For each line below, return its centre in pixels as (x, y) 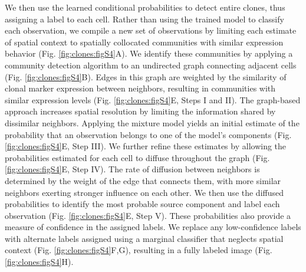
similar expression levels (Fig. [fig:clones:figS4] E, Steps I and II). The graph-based (153, 99)
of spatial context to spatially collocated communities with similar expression (144, 42)
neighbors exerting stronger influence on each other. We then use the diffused (144, 192)
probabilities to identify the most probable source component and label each (142, 204)
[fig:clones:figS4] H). (39, 262)
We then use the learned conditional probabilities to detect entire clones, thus (145, 7)
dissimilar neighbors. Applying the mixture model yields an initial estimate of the (152, 122)
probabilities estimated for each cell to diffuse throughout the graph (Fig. (137, 157)
